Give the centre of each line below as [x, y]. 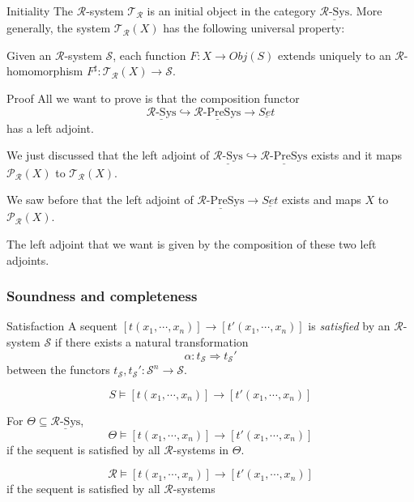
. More [366, 11]
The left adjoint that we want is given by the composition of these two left [192, 244]
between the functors [58, 370]
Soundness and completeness [102, 296]
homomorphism [45, 71]
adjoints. [28, 260]
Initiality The [40, 11]
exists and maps [322, 200]
